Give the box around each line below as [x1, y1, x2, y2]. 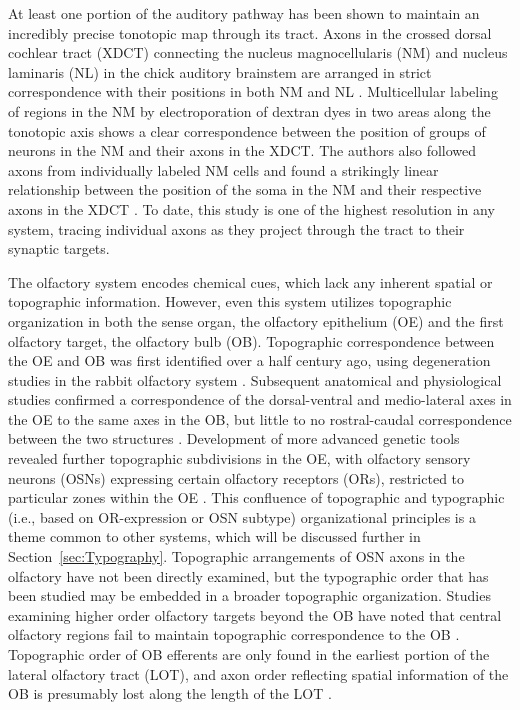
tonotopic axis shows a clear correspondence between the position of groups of [8, 120, 486, 141]
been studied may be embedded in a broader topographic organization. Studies [8, 585, 491, 606]
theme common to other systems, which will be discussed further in [8, 526, 421, 547]
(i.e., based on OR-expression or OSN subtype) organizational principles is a [8, 506, 476, 527]
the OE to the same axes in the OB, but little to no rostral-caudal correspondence [8, 408, 512, 429]
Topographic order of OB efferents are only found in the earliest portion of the [8, 644, 490, 664]
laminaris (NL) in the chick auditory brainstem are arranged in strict [8, 61, 432, 82]
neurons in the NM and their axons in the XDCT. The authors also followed [8, 140, 477, 161]
